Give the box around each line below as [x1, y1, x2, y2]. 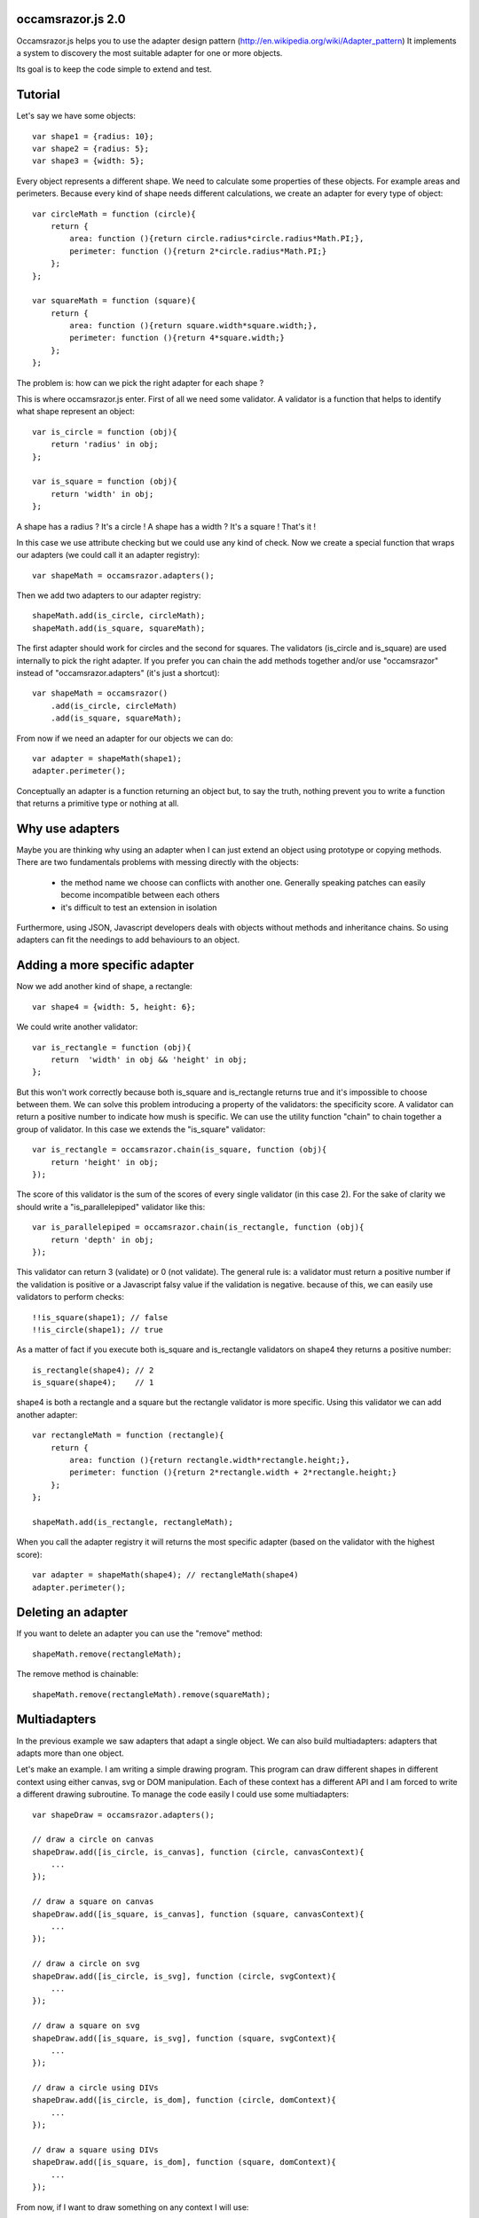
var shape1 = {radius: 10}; [32, 131, 154, 141]
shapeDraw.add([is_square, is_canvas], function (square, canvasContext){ [32, 1908, 365, 1919]
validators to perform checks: [16, 1292, 124, 1302]
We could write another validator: [16, 1021, 138, 1033]
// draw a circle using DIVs [32, 2083, 159, 2093]
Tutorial [16, 87, 61, 102]
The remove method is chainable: [16, 1669, 139, 1679]
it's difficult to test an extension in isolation [60, 901, 217, 913]
